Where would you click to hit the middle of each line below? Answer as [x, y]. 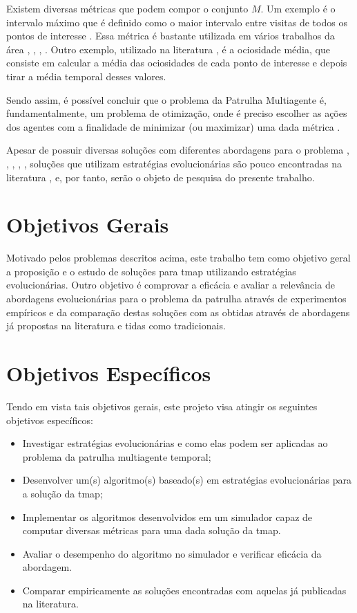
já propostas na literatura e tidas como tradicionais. [116, 326]
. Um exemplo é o [298, 8]
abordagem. [47, 567]
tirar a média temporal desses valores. [86, 76]
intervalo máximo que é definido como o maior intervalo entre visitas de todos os [177, 22]
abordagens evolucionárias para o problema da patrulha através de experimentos [176, 299]
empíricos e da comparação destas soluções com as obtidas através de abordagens [178, 312]
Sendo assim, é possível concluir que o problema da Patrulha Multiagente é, [166, 99]
